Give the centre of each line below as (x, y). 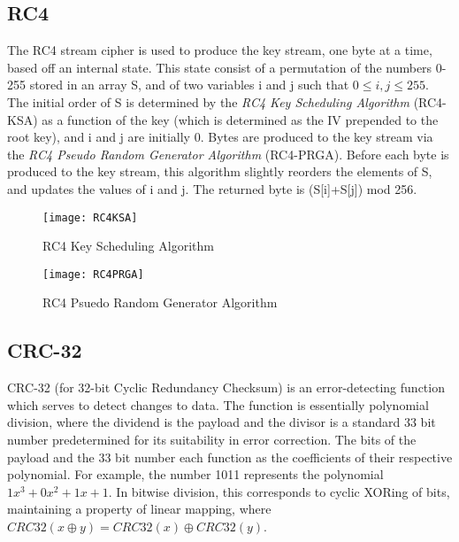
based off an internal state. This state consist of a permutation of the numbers (220, 67)
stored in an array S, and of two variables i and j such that (189, 85)
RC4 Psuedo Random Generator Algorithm (160, 302)
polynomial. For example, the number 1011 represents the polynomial (195, 474)
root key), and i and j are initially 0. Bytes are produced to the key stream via (220, 137)
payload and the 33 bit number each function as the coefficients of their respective (230, 457)
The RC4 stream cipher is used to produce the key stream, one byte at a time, (220, 50)
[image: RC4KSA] (90, 217)
